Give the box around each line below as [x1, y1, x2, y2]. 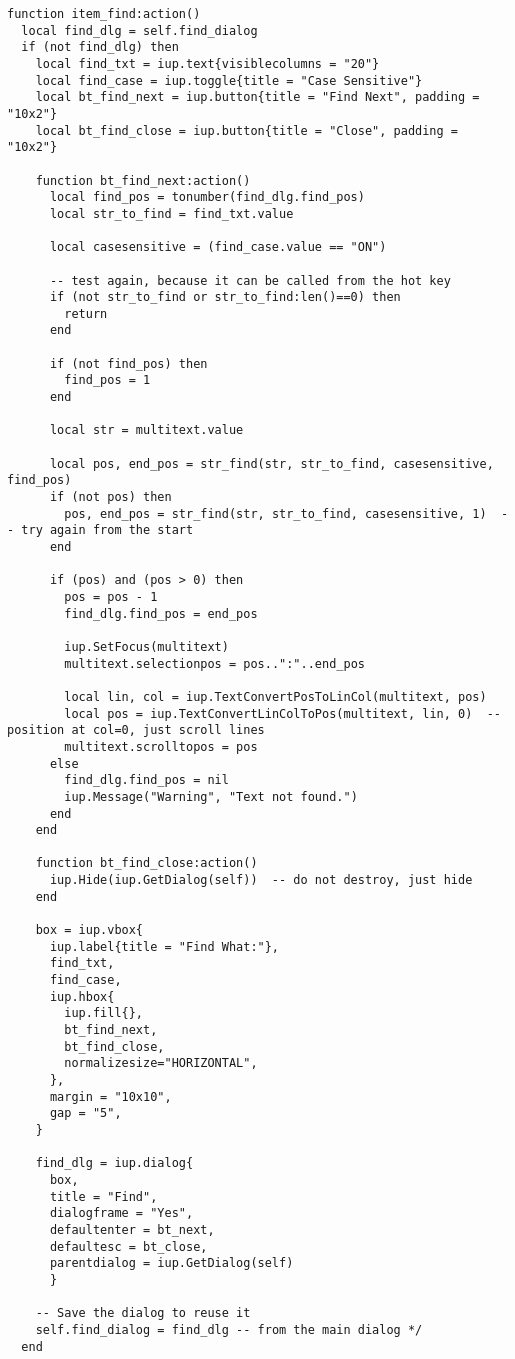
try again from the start [21, 523, 194, 538]
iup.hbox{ [49, 989, 115, 1004]
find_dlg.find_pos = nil [64, 773, 229, 788]
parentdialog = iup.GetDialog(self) [49, 1256, 294, 1271]
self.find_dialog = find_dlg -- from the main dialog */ [35, 1322, 423, 1337]
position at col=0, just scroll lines [7, 723, 265, 738]
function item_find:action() [7, 7, 201, 21]
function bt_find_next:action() [35, 173, 251, 188]
